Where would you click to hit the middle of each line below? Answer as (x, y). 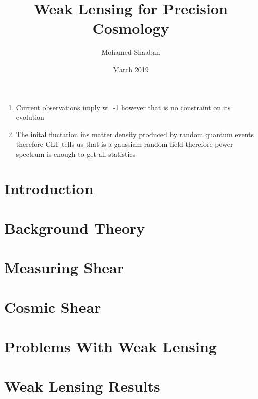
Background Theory (75, 228)
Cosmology (131, 28)
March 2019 (131, 69)
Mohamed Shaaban (131, 52)
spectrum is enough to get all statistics (76, 153)
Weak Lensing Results (82, 386)
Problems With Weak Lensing (110, 346)
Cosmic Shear (53, 307)
